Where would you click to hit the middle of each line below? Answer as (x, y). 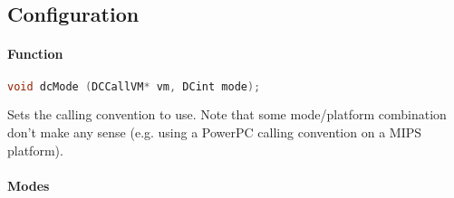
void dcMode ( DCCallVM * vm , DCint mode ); (134, 86)
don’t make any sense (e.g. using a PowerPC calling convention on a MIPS (215, 132)
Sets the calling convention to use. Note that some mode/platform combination (227, 114)
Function (35, 54)
